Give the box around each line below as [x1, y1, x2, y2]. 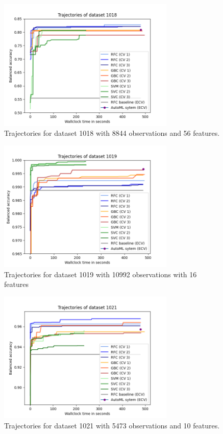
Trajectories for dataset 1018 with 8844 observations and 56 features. [4, 128, 220, 138]
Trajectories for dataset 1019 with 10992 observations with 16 [4, 269, 197, 279]
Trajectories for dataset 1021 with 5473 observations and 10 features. [4, 420, 220, 431]
